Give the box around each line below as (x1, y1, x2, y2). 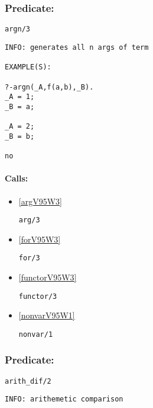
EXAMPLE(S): (5, 63, 51, 72)
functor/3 (18, 292, 57, 301)
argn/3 (5, 25, 30, 34)
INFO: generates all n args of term (5, 43, 149, 52)
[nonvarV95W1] (18, 309, 75, 321)
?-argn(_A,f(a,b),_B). (5, 82, 94, 91)
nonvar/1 (18, 330, 53, 339)
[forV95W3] (18, 232, 61, 245)
